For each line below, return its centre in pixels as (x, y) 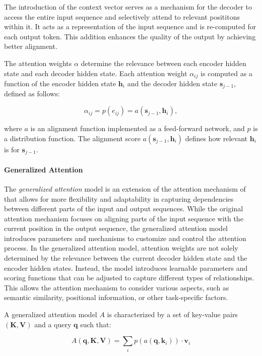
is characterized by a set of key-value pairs (172, 314)
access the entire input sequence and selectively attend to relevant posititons (122, 16)
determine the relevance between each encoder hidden (163, 63)
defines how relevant (216, 138)
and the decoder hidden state (172, 83)
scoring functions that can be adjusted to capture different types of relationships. (129, 278)
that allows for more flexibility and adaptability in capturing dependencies (119, 198)
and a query (53, 324)
